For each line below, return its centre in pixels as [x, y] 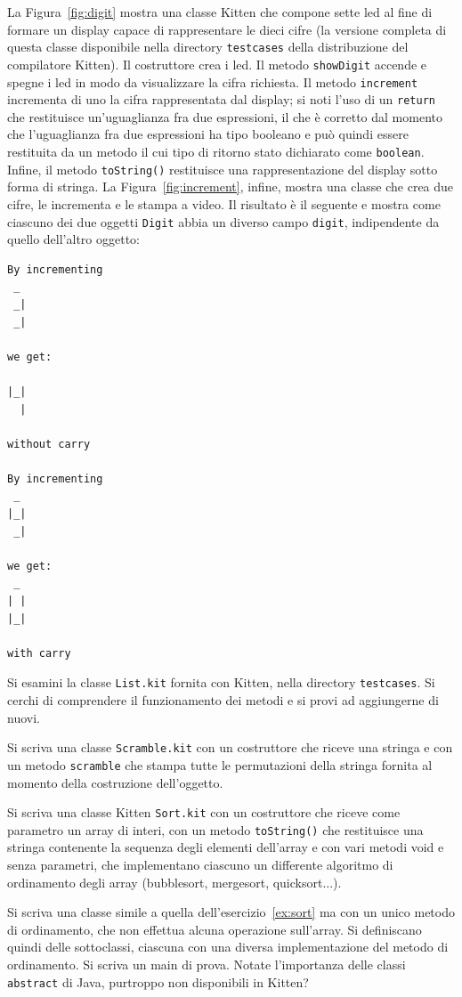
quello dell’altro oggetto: [74, 239]
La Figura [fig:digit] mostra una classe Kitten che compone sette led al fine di [220, 12]
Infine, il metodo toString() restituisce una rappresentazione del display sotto [223, 169]
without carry [49, 444]
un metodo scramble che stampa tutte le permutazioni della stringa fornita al [220, 764]
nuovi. [24, 717]
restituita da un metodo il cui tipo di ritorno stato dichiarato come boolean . [216, 151]
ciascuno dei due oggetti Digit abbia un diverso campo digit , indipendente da [223, 221]
